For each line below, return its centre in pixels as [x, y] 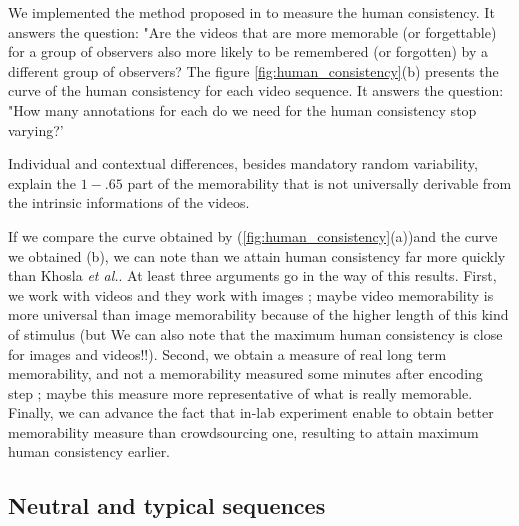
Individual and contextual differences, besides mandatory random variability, [243, 163]
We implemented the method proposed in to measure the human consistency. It [251, 12]
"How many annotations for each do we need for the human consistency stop [242, 109]
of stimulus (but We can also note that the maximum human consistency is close [255, 333]
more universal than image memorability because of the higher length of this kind [258, 314]
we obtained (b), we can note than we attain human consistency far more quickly [257, 255]
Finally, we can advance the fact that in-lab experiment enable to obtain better [251, 412]
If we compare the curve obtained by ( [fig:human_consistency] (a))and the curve [253, 235]
